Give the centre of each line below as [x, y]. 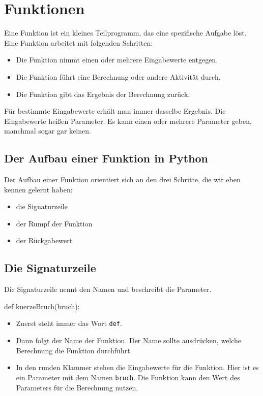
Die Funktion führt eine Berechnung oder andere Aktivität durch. [118, 76]
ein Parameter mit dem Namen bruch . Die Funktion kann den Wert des [128, 377]
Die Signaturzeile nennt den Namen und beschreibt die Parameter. [108, 289]
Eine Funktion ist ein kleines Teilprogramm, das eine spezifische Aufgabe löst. [125, 33]
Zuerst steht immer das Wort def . [69, 323]
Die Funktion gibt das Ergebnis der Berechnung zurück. [103, 94]
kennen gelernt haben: [38, 189]
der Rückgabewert [44, 240]
